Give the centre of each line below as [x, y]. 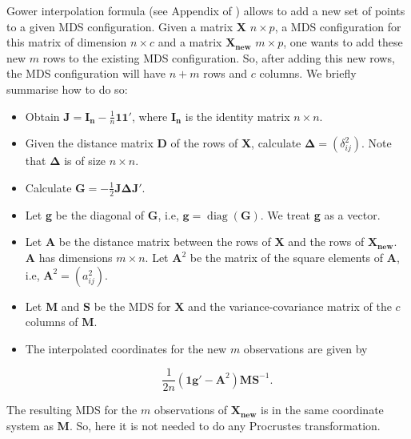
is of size [85, 161]
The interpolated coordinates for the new [126, 348]
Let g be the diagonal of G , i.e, [102, 214]
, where [150, 116]
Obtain [42, 116]
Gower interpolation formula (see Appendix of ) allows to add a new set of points [206, 10]
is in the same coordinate [322, 410]
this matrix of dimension [67, 42]
